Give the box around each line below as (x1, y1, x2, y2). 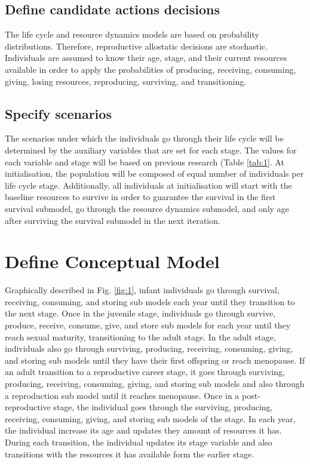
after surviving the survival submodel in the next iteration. (5, 214, 220, 226)
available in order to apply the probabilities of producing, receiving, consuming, (5, 63, 296, 75)
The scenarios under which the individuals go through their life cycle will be (5, 132, 284, 145)
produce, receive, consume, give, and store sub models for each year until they (5, 319, 291, 331)
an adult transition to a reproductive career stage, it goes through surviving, (5, 365, 285, 378)
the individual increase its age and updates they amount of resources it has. (5, 424, 282, 437)
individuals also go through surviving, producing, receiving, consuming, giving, (5, 342, 293, 355)
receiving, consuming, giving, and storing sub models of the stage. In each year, (5, 412, 296, 425)
